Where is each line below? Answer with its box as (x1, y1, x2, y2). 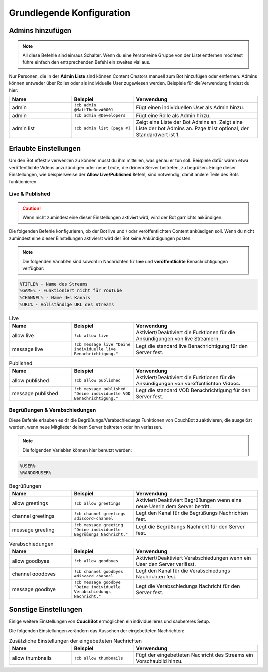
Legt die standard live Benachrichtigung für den (136, 342, 248, 349)
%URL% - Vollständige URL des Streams (19, 302, 114, 308)
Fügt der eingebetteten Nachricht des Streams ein (136, 652, 253, 659)
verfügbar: (22, 265, 45, 271)
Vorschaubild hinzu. (136, 658, 183, 665)
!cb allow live (74, 333, 109, 338)
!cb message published (74, 386, 126, 391)
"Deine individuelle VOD (74, 391, 131, 396)
